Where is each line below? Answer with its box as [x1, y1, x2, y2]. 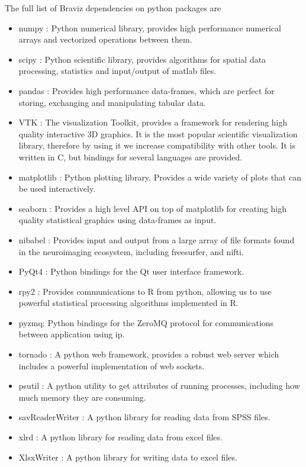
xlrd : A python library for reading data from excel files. [18, 431, 223, 443]
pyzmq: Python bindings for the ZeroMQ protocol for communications [18, 316, 274, 328]
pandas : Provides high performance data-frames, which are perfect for [18, 84, 275, 96]
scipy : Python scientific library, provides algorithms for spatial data [18, 53, 266, 65]
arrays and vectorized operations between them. [18, 33, 192, 46]
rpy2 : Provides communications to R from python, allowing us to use [18, 285, 272, 297]
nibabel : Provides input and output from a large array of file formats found [18, 233, 295, 246]
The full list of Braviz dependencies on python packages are [5, 2, 221, 14]
